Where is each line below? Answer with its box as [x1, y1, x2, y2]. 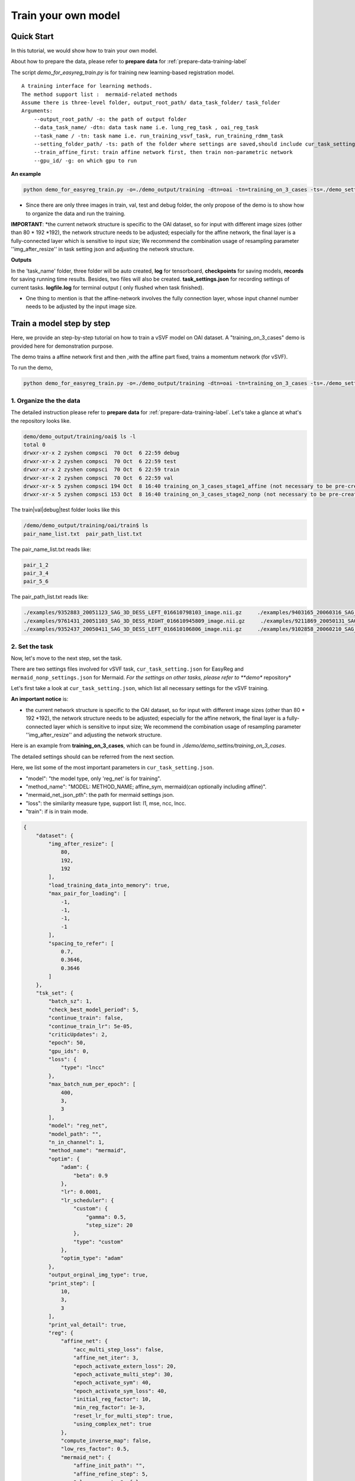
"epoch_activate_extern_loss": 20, [73, 1363, 177, 1370]
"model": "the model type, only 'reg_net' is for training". [25, 775, 162, 782]
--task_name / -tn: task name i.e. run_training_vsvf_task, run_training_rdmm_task [33, 132, 284, 139]
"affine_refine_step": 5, [73, 1470, 149, 1477]
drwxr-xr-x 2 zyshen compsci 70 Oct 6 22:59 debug [23, 450, 180, 456]
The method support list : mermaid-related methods [21, 91, 177, 98]
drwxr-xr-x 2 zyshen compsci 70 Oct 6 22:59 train [23, 466, 180, 473]
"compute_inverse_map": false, [60, 1437, 152, 1444]
